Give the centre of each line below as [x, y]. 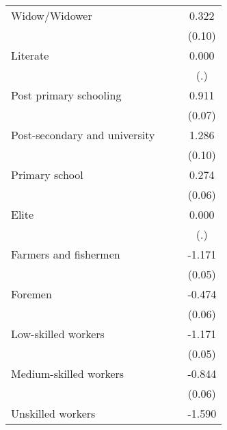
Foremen [31, 294]
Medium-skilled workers [68, 373]
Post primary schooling [66, 95]
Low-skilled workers [58, 334]
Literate [30, 55]
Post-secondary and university [83, 135]
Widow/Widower [52, 15]
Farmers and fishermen [66, 254]
